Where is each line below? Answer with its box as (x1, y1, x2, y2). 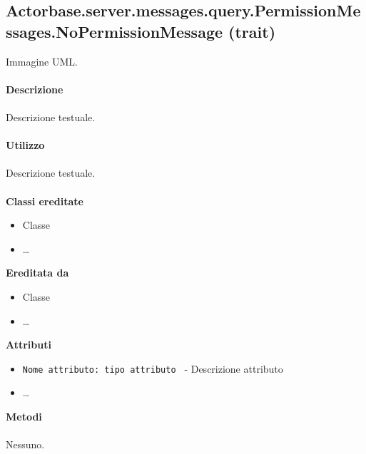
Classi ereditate (6, 193, 83, 208)
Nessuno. (6, 437, 45, 452)
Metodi (6, 408, 42, 423)
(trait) (228, 20, 276, 42)
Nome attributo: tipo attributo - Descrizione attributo (22, 361, 283, 376)
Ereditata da (6, 265, 69, 280)
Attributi (6, 337, 51, 352)
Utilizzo (6, 138, 45, 153)
